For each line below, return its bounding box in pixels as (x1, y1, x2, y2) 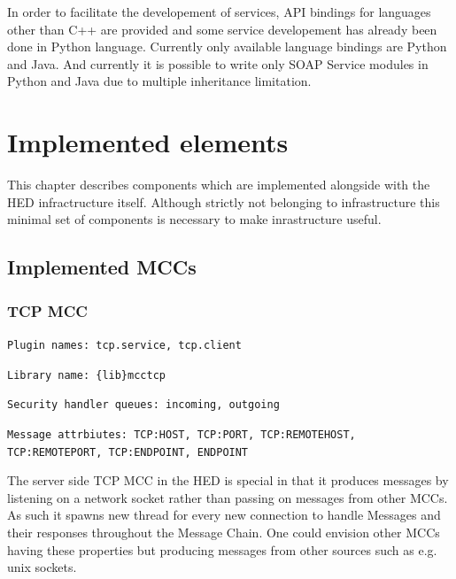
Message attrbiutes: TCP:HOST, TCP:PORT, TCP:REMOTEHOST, (7, 428, 356, 441)
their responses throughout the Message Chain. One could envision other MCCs (7, 522, 440, 541)
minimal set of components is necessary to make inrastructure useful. (7, 210, 382, 228)
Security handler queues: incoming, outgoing (7, 398, 280, 412)
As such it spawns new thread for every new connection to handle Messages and (7, 506, 441, 524)
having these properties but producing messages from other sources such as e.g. (7, 540, 437, 559)
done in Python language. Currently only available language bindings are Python (7, 37, 447, 56)
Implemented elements (7, 124, 289, 160)
